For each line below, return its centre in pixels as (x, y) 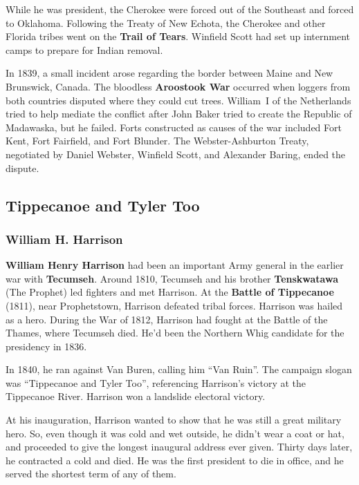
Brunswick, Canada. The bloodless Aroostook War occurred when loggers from (178, 86)
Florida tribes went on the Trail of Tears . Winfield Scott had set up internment (178, 36)
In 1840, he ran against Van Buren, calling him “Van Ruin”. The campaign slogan (179, 369)
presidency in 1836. (46, 346)
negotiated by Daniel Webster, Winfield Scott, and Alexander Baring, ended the (176, 154)
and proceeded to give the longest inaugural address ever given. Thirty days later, (179, 447)
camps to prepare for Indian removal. (84, 49)
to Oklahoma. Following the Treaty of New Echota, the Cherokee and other (166, 22)
